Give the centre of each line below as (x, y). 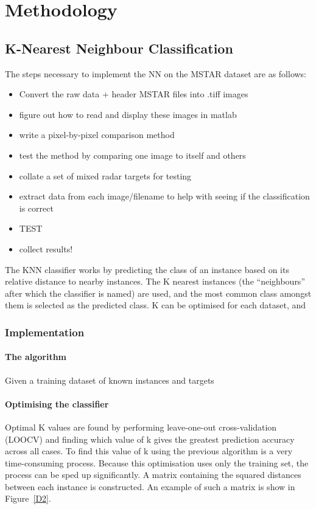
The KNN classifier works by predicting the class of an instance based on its (147, 269)
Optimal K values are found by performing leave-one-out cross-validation (141, 427)
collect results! (46, 248)
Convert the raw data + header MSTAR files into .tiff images (134, 94)
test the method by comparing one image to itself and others (132, 155)
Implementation (45, 332)
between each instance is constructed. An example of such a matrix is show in (150, 486)
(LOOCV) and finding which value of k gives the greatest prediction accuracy (150, 439)
